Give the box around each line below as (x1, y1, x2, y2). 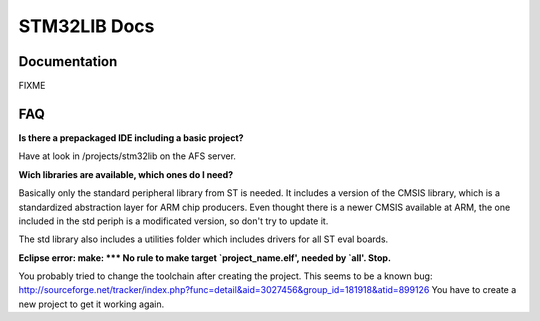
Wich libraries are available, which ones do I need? (18, 168, 234, 180)
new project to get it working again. (18, 298, 165, 310)
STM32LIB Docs (18, 15, 155, 37)
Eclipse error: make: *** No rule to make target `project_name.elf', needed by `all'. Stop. (18, 251, 392, 264)
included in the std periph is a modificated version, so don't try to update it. (18, 215, 329, 227)
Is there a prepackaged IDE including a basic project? (18, 131, 244, 144)
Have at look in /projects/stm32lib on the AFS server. (18, 150, 237, 162)
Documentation (18, 53, 118, 70)
